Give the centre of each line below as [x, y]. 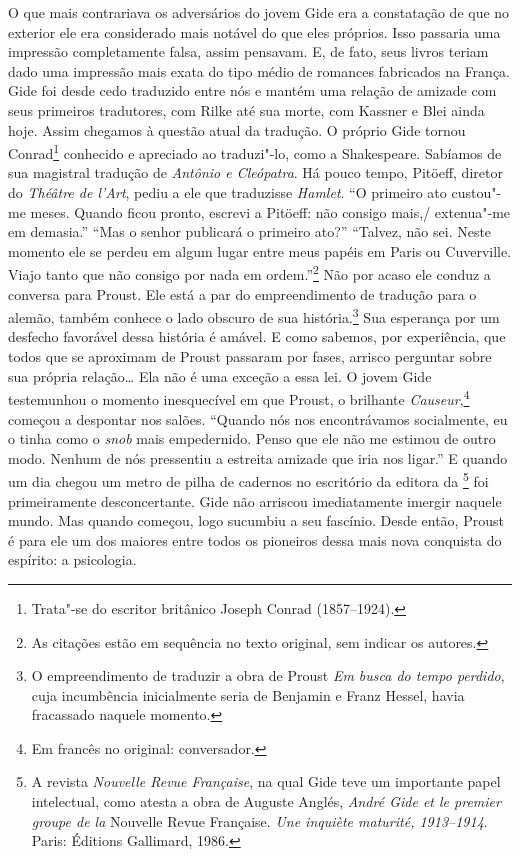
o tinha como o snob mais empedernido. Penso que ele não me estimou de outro [252, 438]
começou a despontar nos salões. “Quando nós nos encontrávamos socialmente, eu [258, 418]
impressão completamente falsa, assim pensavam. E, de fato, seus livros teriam [248, 51]
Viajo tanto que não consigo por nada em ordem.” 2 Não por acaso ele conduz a [249, 273]
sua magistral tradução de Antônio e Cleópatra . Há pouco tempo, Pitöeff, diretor [255, 172]
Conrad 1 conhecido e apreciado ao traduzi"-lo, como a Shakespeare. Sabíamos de [255, 151]
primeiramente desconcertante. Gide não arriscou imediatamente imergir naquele [255, 500]
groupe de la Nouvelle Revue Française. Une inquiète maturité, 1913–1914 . [259, 820]
